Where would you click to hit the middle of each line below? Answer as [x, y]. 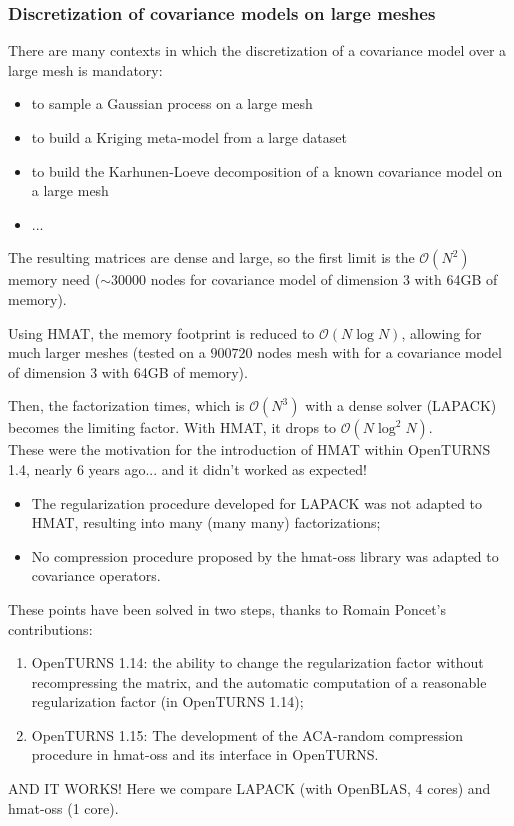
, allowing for [441, 332]
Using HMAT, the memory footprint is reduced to [161, 332]
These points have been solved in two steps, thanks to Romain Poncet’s [227, 608]
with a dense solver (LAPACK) [401, 405]
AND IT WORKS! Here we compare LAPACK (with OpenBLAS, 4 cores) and [249, 788]
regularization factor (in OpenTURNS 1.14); [167, 701]
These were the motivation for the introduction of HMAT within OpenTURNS [249, 449]
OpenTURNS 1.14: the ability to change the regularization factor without [257, 662]
